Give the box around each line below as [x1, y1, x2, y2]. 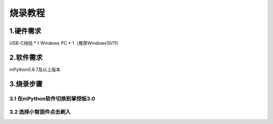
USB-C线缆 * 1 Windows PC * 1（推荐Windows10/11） [9, 40, 121, 46]
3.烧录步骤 [9, 80, 43, 88]
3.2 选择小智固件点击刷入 [9, 108, 71, 115]
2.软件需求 [9, 53, 43, 61]
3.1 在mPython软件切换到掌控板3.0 [9, 95, 96, 102]
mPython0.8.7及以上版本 [9, 66, 61, 73]
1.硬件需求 [9, 27, 41, 35]
